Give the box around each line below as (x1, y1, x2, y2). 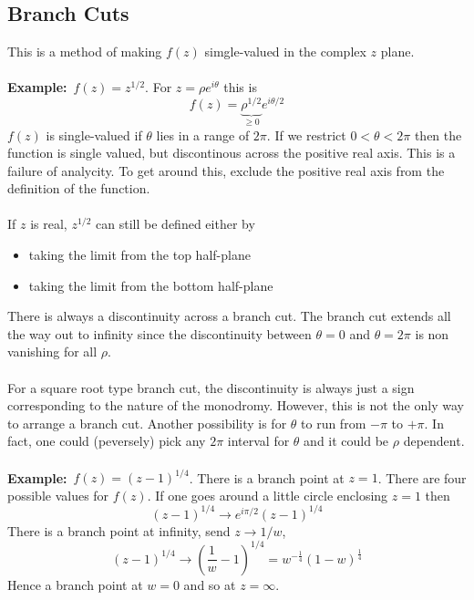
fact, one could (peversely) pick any (7, 431, 206, 450)
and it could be (304, 431, 389, 450)
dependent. (403, 431, 465, 450)
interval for (227, 431, 290, 450)
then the (414, 125, 462, 144)
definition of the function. (7, 179, 150, 198)
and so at (183, 574, 236, 594)
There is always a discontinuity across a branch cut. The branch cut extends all (7, 306, 451, 326)
